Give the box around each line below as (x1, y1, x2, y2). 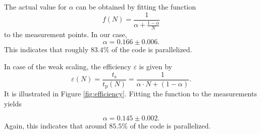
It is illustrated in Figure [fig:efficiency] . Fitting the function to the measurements (4, 88, 257, 99)
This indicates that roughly (4, 44, 89, 55)
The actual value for (4, 2, 67, 12)
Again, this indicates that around (4, 120, 107, 131)
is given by (139, 61, 172, 72)
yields (4, 98, 22, 108)
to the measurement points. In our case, (4, 29, 127, 39)
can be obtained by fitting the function (76, 2, 196, 12)
